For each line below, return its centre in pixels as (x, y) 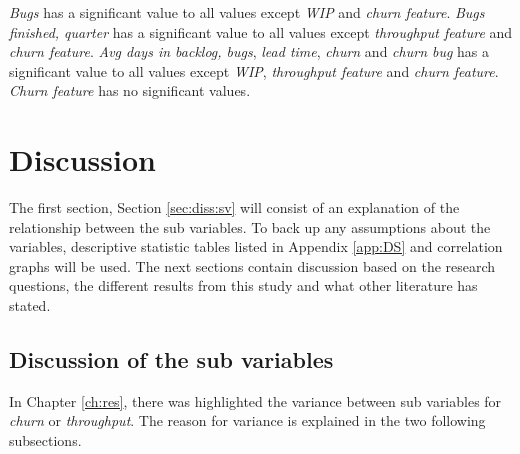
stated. (30, 305)
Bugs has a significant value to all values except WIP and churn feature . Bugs (247, 12)
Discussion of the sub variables (171, 359)
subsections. (45, 440)
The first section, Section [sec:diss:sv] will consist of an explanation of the (234, 207)
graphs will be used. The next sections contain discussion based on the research (252, 265)
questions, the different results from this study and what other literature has (243, 285)
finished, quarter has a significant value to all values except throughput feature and (261, 31)
